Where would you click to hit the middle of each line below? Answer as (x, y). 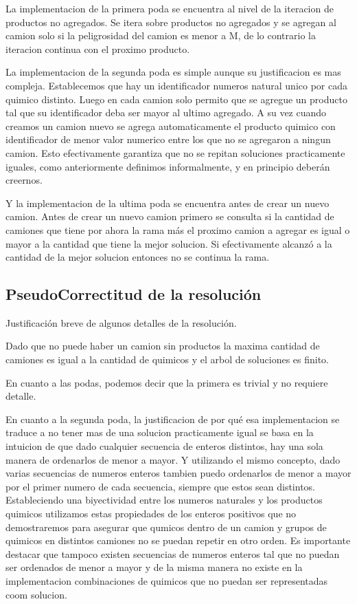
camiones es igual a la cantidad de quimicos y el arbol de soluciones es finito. (168, 359)
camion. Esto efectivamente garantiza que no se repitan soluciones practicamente (175, 152)
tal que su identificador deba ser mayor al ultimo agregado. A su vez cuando (166, 112)
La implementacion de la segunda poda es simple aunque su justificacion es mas (173, 72)
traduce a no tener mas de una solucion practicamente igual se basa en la (160, 432)
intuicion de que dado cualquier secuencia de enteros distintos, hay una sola (164, 446)
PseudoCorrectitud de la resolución (134, 294)
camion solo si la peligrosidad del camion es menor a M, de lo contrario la (161, 35)
